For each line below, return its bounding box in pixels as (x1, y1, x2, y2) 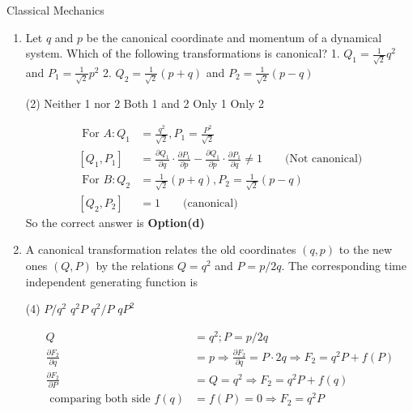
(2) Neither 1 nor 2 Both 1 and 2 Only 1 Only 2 (25, 94, 265, 111)
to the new (338, 241, 393, 258)
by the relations (96, 257, 174, 274)
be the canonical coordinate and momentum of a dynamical (86, 28, 382, 45)
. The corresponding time (281, 257, 407, 274)
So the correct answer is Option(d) (25, 213, 205, 230)
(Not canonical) (284, 153, 363, 165)
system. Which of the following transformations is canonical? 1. (25, 45, 340, 62)
